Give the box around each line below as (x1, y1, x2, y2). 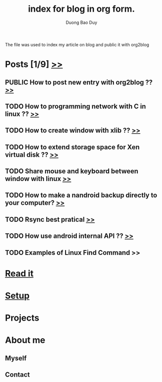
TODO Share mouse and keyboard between (5, 167, 139, 176)
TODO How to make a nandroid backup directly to (5, 191, 158, 200)
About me (5, 335, 46, 346)
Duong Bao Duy (65, 19, 97, 25)
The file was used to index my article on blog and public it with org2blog (5, 41, 149, 47)
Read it (5, 268, 34, 279)
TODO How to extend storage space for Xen (5, 143, 140, 151)
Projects (5, 312, 40, 324)
